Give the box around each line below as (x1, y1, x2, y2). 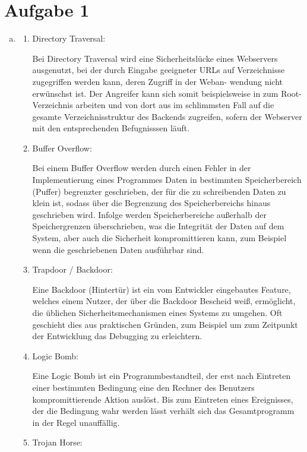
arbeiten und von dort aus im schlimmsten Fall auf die (75, 99, 274, 111)
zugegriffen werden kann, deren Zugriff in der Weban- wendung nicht (32, 75, 283, 87)
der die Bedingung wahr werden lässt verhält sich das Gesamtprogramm (32, 404, 295, 417)
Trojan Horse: (32, 436, 83, 448)
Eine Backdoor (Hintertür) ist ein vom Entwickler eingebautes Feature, (32, 283, 291, 295)
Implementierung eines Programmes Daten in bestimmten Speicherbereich (32, 173, 302, 186)
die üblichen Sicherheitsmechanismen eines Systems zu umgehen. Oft (32, 306, 283, 318)
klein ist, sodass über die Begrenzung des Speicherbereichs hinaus (32, 197, 271, 209)
